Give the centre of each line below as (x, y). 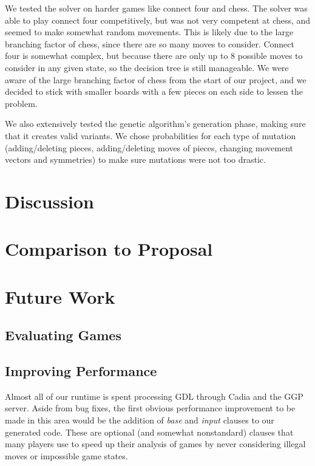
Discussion (49, 201)
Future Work (60, 296)
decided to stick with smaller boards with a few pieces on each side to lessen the (154, 91)
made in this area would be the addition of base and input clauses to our (140, 420)
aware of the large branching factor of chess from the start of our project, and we (156, 79)
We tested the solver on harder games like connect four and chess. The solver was (156, 8)
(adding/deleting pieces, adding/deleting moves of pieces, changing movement (149, 147)
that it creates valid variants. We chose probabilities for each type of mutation (151, 135)
